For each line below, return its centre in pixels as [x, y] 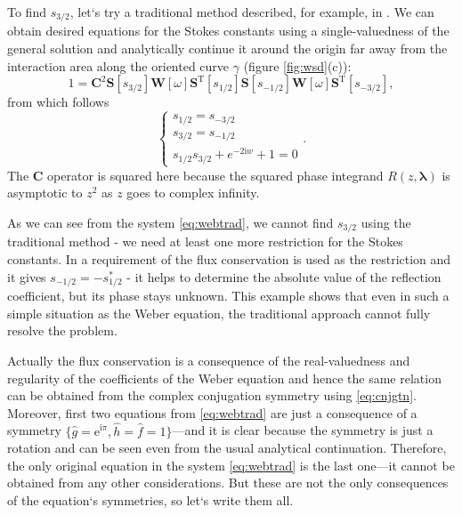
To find [27, 12]
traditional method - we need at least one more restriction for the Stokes [205, 241]
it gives [27, 276]
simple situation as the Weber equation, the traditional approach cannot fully [219, 313]
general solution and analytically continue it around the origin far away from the [227, 48]
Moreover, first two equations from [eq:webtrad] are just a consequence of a [212, 412]
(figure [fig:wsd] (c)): [297, 65]
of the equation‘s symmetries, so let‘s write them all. [150, 499]
